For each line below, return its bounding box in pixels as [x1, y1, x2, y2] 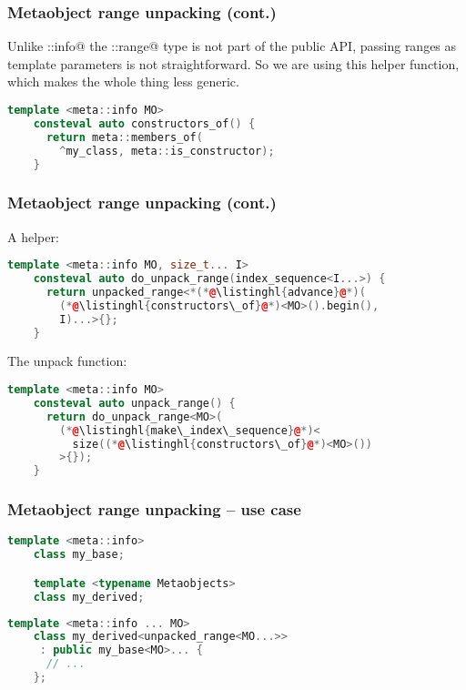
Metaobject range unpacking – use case [7, 498, 301, 521]
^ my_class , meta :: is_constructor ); [59, 144, 275, 157]
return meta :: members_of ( [46, 130, 203, 144]
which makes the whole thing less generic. [7, 72, 239, 91]
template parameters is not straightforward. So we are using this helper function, [7, 54, 460, 73]
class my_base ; [33, 548, 125, 562]
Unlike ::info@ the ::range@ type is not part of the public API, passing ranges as [7, 36, 457, 56]
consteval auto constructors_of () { [33, 117, 256, 130]
